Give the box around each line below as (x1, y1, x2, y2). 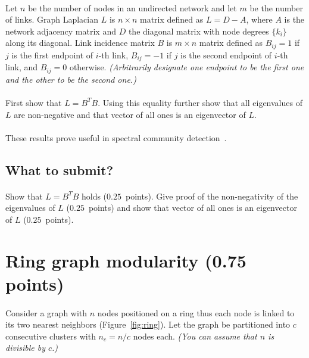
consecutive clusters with (5, 329, 96, 342)
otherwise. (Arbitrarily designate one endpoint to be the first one (69, 61, 304, 73)
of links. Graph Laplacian (5, 13, 99, 26)
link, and (5, 61, 38, 73)
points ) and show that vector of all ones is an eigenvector (88, 201, 297, 214)
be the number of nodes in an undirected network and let (28, 1, 237, 14)
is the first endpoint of (11, 48, 93, 61)
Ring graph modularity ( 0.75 (5, 248, 246, 272)
